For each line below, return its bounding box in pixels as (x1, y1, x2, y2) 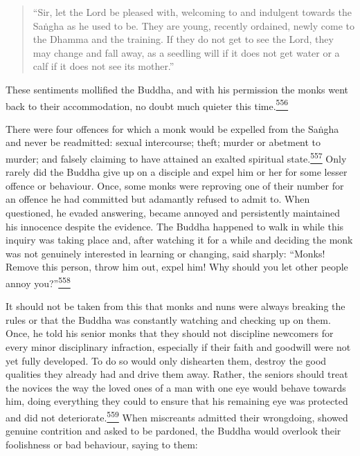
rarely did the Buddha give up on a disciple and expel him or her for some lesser (6, 165, 348, 179)
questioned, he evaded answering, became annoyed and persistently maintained (6, 206, 340, 220)
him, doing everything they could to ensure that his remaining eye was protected (6, 394, 348, 408)
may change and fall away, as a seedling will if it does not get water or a (33, 45, 340, 60)
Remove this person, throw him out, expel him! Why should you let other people (6, 259, 348, 274)
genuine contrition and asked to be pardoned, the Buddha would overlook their (6, 423, 341, 438)
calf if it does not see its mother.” (33, 59, 174, 73)
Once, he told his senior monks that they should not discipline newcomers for (6, 326, 334, 340)
